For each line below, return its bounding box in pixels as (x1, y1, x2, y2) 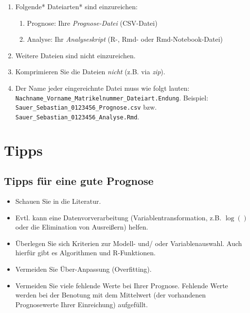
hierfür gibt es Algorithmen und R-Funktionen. (15, 247, 156, 258)
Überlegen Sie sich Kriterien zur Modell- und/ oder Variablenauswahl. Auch (15, 238, 242, 248)
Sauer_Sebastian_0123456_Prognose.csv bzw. (15, 102, 157, 112)
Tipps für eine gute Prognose (4, 173, 154, 188)
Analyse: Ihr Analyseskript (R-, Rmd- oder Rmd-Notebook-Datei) (27, 34, 223, 44)
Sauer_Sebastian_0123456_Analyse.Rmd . (15, 111, 140, 121)
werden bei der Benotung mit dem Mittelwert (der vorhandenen (15, 290, 206, 300)
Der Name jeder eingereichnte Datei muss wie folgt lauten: (15, 82, 190, 93)
